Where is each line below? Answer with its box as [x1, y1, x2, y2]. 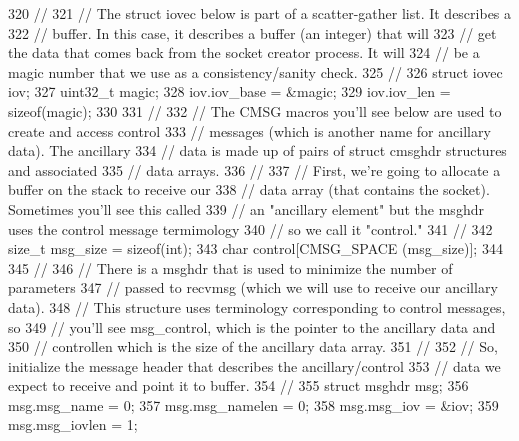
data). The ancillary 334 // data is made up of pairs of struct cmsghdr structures [8, 140, 507, 161]
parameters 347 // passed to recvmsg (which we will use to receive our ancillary [8, 277, 498, 298]
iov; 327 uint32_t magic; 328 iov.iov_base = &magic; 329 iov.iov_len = [8, 81, 451, 102]
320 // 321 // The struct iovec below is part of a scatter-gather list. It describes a [8, 3, 512, 23]
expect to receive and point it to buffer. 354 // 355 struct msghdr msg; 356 [8, 375, 469, 396]
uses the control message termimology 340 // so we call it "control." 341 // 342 [8, 218, 493, 239]
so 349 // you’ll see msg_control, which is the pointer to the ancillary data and [8, 316, 496, 337]
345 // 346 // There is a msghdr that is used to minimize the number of [8, 257, 453, 278]
